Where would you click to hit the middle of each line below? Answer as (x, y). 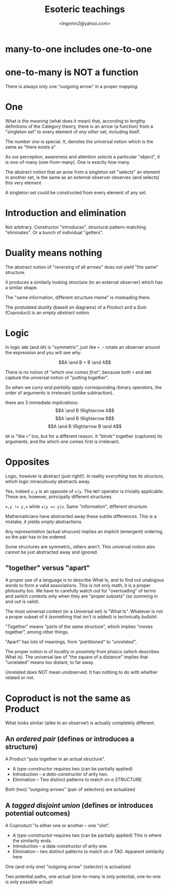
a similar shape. (21, 287)
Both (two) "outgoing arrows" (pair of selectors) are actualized (70, 790)
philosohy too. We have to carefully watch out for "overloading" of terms (81, 591)
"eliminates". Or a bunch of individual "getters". (54, 232)
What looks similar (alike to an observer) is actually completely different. (80, 723)
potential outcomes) (38, 813)
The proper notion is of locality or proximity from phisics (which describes (82, 652)
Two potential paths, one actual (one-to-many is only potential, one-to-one (83, 876)
